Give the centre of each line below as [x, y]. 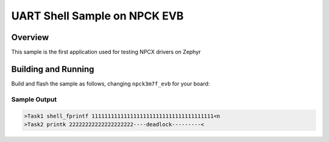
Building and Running [53, 69]
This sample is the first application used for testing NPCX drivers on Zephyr [106, 52]
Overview [30, 37]
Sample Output [34, 99]
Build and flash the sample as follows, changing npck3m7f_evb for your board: [111, 83]
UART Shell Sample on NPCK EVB [97, 16]
